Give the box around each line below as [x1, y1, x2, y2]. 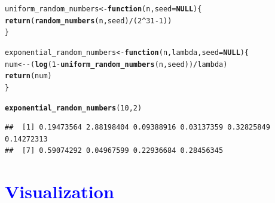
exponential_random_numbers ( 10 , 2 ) [5, 103, 142, 112]
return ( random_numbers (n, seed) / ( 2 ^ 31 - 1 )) [5, 16, 172, 25]
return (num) [5, 72, 52, 81]
